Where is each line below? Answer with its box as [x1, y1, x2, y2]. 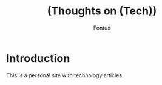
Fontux [93, 24, 111, 31]
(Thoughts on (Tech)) [47, 4, 157, 18]
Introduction [6, 51, 70, 65]
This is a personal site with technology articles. [6, 71, 124, 79]
